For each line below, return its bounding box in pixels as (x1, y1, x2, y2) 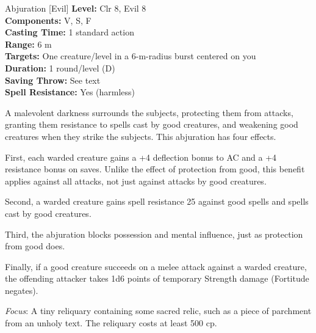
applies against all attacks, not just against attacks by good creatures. (5, 174, 267, 187)
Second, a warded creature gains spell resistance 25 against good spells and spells (5, 195, 309, 208)
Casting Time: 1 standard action (5, 26, 134, 38)
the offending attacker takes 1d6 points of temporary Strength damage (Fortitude (5, 272, 309, 285)
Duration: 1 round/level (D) (5, 61, 115, 74)
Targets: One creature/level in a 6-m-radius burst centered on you (5, 49, 256, 62)
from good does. (5, 240, 65, 252)
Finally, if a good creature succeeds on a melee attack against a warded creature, (5, 260, 307, 273)
